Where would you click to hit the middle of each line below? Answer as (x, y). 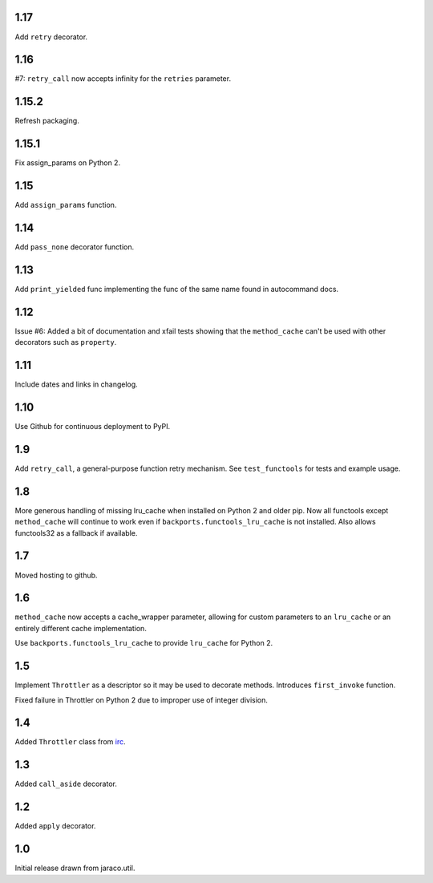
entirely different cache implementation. (81, 628)
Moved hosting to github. (56, 575)
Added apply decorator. (55, 826)
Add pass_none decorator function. (75, 247)
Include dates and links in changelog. (76, 384)
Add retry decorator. (51, 37)
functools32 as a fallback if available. (76, 533)
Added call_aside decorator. (66, 784)
